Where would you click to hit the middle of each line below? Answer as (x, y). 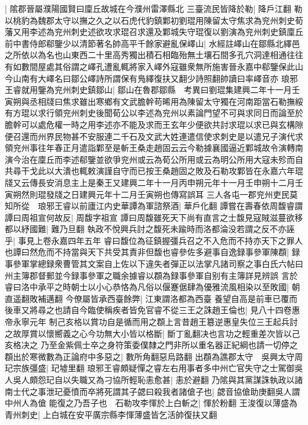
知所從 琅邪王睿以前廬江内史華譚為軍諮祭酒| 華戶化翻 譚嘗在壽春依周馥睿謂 (154, 206)
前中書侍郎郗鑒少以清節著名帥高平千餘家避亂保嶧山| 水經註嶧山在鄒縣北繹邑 (153, 43)
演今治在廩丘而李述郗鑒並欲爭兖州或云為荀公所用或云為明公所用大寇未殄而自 (154, 159)
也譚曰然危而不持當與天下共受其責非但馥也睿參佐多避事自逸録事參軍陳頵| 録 (153, 252)
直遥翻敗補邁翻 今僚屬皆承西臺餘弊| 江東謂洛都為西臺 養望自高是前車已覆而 (151, 298)
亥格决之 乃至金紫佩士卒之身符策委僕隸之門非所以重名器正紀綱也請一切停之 (151, 345)
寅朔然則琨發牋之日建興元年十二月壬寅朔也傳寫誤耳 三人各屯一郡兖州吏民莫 (151, 194)
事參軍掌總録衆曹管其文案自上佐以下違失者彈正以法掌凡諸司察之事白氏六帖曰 (154, 264)
